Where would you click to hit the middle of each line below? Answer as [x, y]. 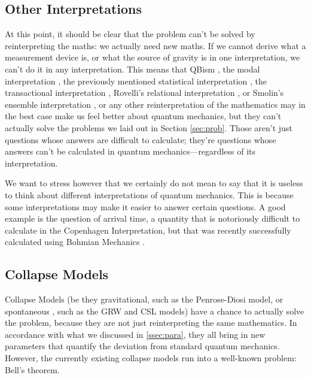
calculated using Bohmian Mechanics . [75, 242]
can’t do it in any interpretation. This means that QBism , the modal [132, 69]
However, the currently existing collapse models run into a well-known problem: [151, 358]
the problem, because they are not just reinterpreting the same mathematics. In [151, 323]
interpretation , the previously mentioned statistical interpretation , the [136, 81]
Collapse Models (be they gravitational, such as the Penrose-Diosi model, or [144, 299]
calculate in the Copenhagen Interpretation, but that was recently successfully [148, 230]
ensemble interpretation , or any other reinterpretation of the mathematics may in [155, 104]
